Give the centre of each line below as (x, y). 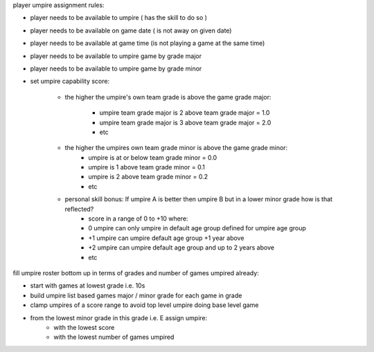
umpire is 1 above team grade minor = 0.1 (147, 167)
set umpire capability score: (70, 81)
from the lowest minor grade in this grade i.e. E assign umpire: (119, 317)
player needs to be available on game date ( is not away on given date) (131, 30)
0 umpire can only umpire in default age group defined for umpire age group (197, 228)
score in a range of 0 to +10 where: (138, 219)
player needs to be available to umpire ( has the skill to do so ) (119, 18)
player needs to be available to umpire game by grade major (116, 56)
